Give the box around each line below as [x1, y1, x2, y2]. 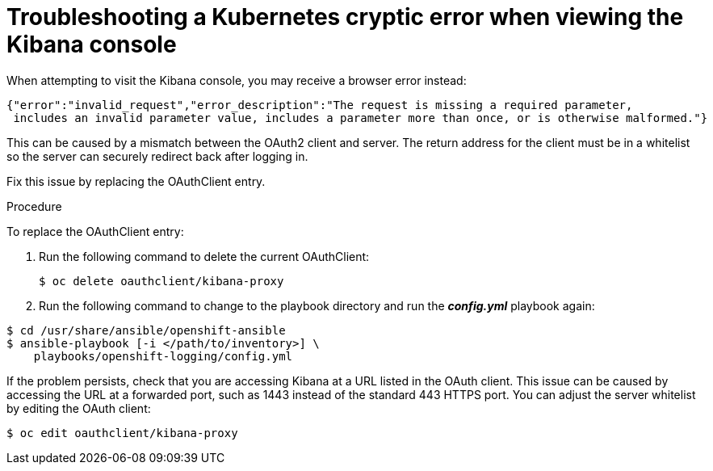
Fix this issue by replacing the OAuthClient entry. [6, 174, 266, 188]
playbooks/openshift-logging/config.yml [33, 349, 293, 363]
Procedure [6, 199, 62, 213]
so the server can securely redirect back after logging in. [6, 149, 308, 163]
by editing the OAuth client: [6, 401, 151, 415]
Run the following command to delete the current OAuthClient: [39, 249, 370, 263]
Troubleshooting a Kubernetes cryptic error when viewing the [6, 3, 684, 31]
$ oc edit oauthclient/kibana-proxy [6, 426, 238, 439]
